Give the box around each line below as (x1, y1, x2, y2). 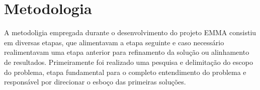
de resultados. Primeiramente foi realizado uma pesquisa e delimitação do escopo (4, 56, 253, 67)
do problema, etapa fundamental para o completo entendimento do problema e (4, 66, 246, 77)
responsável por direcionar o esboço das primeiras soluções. (4, 76, 186, 87)
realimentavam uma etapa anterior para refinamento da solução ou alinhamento (4, 47, 249, 57)
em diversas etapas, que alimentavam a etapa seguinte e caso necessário (4, 37, 224, 47)
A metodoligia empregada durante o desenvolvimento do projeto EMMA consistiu (4, 27, 256, 38)
